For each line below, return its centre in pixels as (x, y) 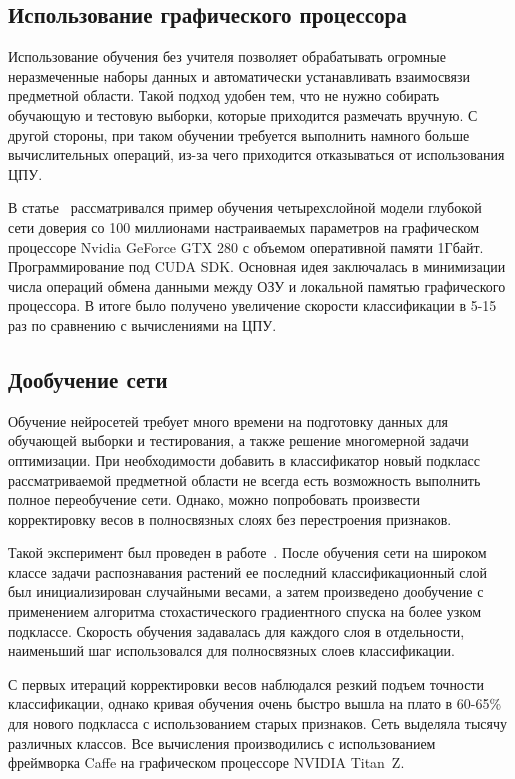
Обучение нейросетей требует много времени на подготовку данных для (228, 420)
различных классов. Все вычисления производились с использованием (222, 742)
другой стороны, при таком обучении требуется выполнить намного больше (239, 134)
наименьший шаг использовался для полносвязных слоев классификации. (231, 650)
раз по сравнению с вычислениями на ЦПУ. (142, 324)
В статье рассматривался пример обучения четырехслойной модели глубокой (245, 207)
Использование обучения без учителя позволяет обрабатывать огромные (227, 56)
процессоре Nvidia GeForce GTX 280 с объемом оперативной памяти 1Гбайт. (246, 246)
